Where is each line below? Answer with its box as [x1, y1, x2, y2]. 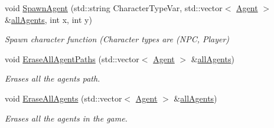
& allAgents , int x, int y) [5, 13, 92, 25]
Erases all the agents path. [5, 72, 100, 85]
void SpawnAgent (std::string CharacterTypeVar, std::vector [5, 2, 223, 14]
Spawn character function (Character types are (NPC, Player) [5, 33, 230, 45]
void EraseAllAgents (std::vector [5, 92, 122, 104]
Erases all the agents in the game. [5, 112, 128, 124]
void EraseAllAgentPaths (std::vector [5, 52, 139, 65]
